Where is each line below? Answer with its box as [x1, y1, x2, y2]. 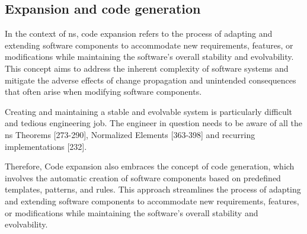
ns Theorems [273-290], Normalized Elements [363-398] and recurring [5, 128, 255, 140]
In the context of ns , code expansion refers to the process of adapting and [5, 27, 273, 40]
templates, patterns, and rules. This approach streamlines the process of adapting [5, 183, 301, 195]
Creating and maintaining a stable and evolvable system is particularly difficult [5, 105, 293, 117]
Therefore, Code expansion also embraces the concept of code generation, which [5, 160, 295, 172]
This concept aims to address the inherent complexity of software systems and [5, 62, 289, 74]
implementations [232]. [5, 140, 87, 152]
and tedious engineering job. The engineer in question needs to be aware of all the [5, 117, 303, 129]
